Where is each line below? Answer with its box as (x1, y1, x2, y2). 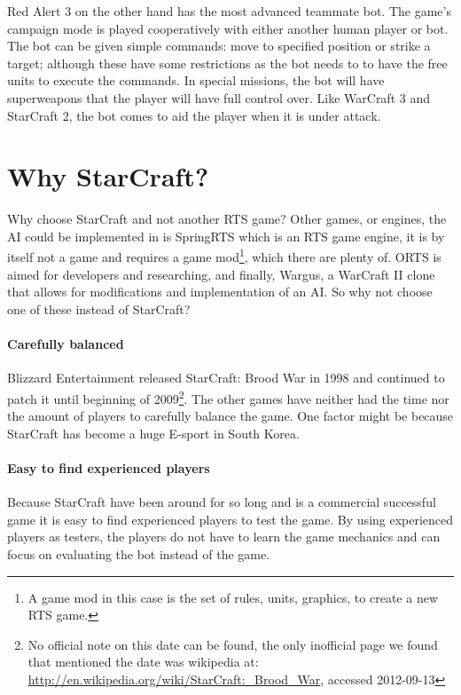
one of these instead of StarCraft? (7, 299, 191, 318)
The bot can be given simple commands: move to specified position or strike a (7, 36, 431, 55)
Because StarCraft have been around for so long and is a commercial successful (7, 493, 436, 511)
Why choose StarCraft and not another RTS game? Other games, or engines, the (7, 209, 447, 228)
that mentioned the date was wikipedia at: (27, 652, 259, 671)
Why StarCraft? (7, 158, 209, 194)
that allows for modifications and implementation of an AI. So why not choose (7, 282, 433, 301)
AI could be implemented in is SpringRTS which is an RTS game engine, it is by (7, 226, 445, 245)
